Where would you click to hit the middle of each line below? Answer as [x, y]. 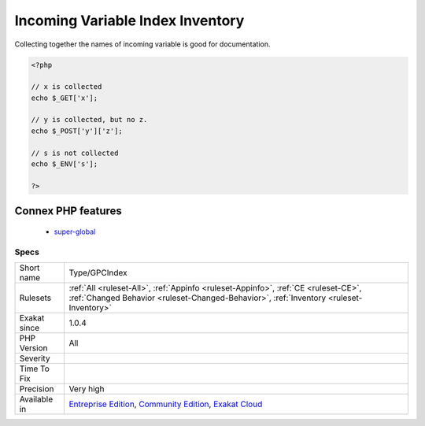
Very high [87, 388]
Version [33, 348]
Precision [37, 388]
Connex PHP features [68, 211]
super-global [75, 232]
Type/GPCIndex [98, 272]
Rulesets [35, 298]
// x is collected [67, 87]
